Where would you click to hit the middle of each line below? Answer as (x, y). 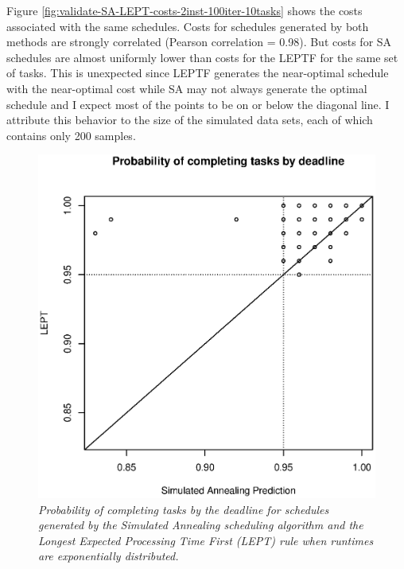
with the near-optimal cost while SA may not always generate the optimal (187, 88)
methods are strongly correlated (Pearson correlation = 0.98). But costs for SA (199, 42)
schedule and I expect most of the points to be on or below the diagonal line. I (198, 104)
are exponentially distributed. (109, 556)
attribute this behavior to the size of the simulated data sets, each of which (190, 120)
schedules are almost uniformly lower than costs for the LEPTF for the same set (202, 57)
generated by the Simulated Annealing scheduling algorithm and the (201, 525)
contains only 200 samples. (71, 135)
